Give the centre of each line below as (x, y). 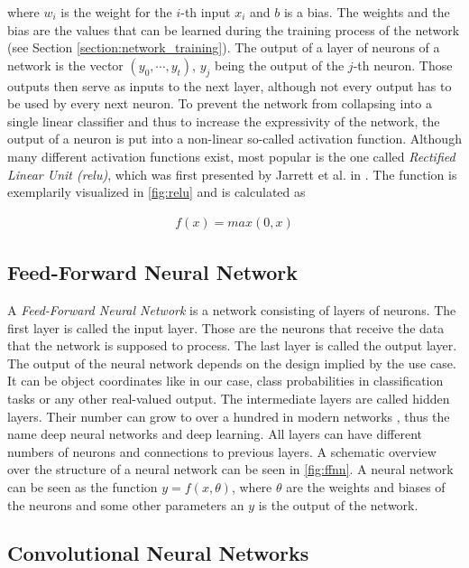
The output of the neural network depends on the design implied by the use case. (232, 363)
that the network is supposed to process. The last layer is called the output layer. (232, 345)
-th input (206, 12)
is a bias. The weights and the (367, 12)
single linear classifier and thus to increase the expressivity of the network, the (224, 121)
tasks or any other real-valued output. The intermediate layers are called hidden (229, 398)
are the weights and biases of (366, 486)
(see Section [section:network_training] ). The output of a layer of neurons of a (224, 47)
